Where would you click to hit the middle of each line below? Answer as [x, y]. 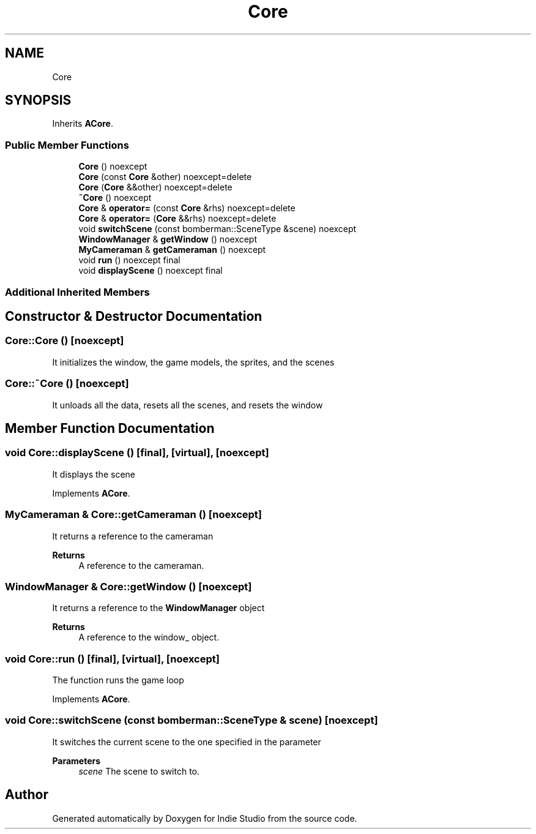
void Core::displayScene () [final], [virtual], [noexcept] [137, 453]
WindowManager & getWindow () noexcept [168, 239]
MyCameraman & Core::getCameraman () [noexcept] [133, 515]
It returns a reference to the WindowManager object [158, 608]
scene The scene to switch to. [139, 771]
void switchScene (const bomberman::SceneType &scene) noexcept [218, 229]
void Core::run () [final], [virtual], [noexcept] [112, 659]
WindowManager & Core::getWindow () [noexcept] [128, 586]
